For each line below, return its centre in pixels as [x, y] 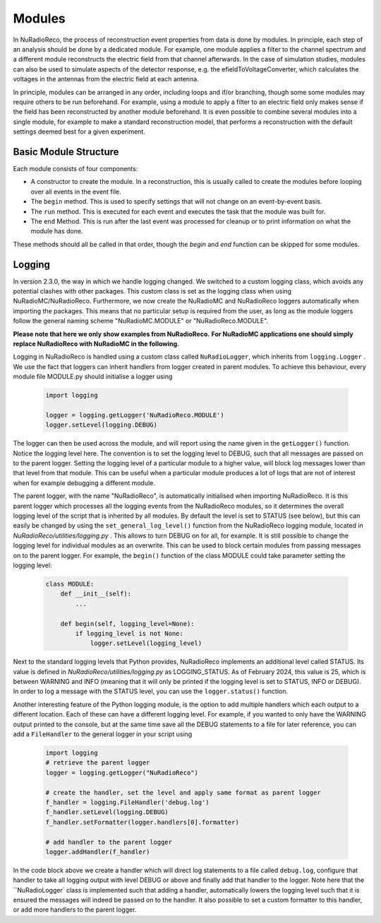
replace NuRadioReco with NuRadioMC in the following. [96, 344]
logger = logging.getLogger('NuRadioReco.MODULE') [135, 415]
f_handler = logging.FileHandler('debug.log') [127, 802]
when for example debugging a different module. [84, 483]
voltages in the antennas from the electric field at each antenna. [106, 79]
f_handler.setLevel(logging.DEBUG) [107, 812]
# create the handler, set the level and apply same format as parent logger [183, 793]
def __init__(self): [96, 594]
